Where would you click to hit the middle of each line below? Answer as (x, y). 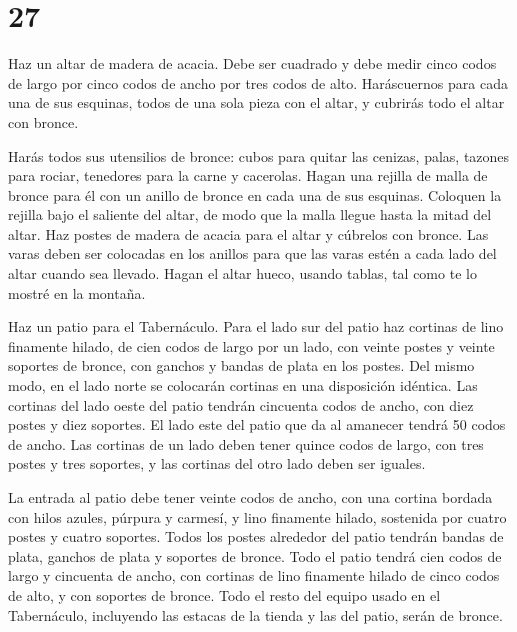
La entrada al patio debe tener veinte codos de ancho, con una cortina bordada (250, 497)
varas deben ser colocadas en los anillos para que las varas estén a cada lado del (252, 253)
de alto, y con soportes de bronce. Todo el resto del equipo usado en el (224, 594)
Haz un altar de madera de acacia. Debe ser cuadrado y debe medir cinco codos (252, 63)
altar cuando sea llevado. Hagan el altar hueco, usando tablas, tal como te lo (242, 273)
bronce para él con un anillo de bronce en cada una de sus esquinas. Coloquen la (255, 194)
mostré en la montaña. (77, 292)
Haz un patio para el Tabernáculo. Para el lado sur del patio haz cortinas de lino (256, 326)
